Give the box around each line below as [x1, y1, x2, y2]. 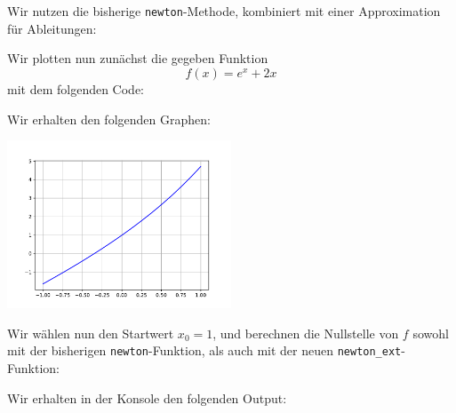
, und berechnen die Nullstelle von [212, 323, 399, 342]
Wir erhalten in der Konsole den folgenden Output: [7, 388, 287, 407]
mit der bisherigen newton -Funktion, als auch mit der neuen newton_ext [7, 341, 402, 360]
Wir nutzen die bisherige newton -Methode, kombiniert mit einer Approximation [7, 2, 441, 20]
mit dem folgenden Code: [7, 80, 144, 99]
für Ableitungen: [7, 19, 97, 37]
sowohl [412, 323, 449, 342]
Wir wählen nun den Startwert [7, 323, 174, 342]
